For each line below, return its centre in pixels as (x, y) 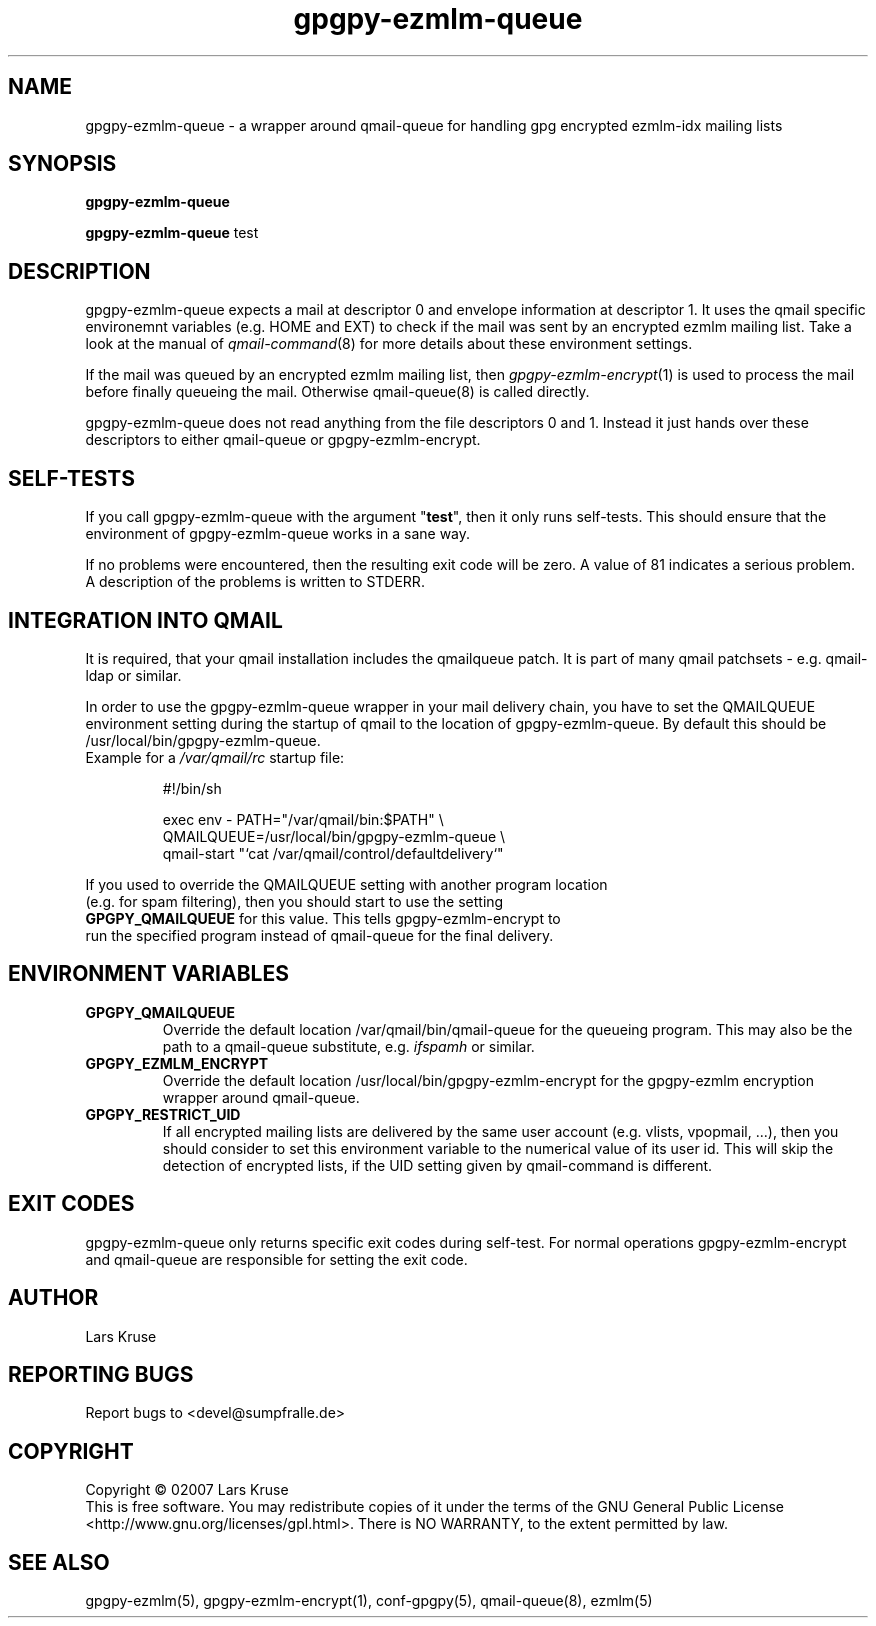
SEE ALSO (59, 1562)
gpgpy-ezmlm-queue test (172, 233)
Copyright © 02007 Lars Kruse (187, 1490)
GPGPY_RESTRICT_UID (163, 1114)
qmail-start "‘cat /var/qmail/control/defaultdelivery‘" (333, 853)
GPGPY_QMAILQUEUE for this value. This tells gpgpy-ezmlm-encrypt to (323, 918)
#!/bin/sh (192, 788)
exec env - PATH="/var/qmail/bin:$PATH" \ (303, 819)
